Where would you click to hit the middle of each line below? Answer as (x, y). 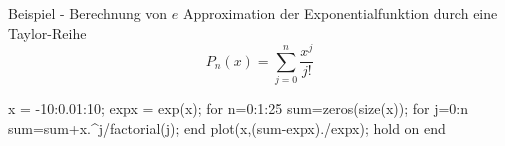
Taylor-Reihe (47, 32)
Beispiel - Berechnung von (88, 13)
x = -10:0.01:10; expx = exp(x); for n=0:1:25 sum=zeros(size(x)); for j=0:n (238, 108)
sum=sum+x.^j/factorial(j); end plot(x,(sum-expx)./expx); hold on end (227, 127)
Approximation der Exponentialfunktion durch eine (340, 13)
